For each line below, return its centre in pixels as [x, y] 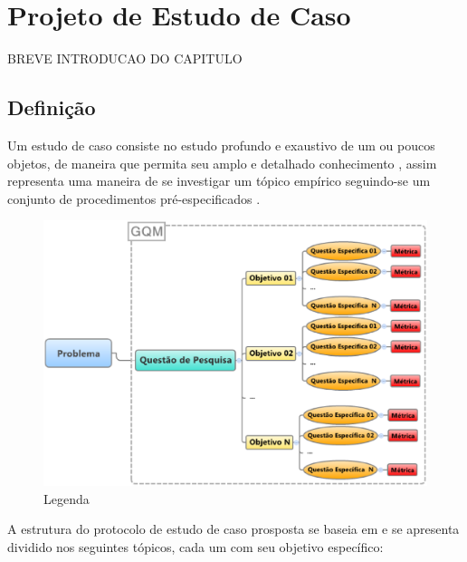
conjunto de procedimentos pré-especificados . [134, 198]
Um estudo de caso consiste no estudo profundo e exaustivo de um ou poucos [221, 145]
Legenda [67, 498]
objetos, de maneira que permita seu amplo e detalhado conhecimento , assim [222, 163]
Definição [52, 107]
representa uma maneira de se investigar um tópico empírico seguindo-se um [219, 181]
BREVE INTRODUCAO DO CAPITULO [125, 58]
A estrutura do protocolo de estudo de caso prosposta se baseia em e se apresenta [233, 529]
